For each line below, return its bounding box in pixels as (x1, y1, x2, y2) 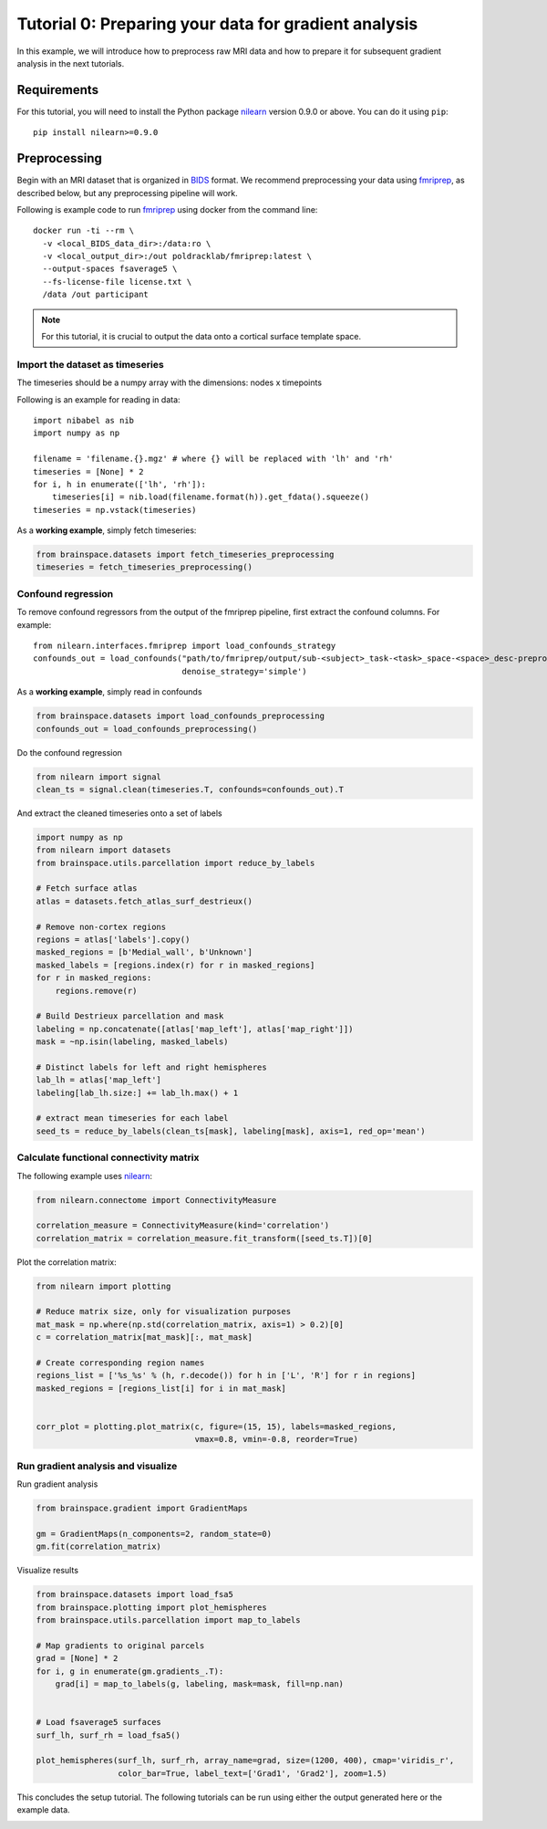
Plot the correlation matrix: (16, 1256, 118, 1268)
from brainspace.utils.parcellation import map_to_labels (36, 1615, 301, 1625)
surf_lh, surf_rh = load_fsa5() (36, 1730, 181, 1740)
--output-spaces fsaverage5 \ (42, 264, 178, 274)
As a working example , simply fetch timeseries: (16, 525, 197, 536)
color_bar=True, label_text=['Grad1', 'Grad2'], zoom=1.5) (117, 1768, 387, 1779)
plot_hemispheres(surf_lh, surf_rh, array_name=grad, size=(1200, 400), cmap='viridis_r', (36, 1755, 455, 1766)
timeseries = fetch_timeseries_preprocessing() (36, 562, 253, 572)
